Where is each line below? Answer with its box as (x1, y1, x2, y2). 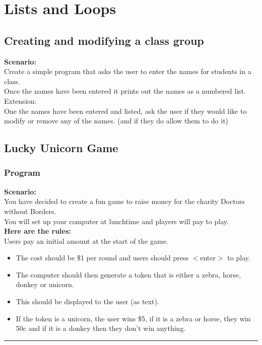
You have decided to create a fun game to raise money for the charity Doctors (4, 196, 245, 206)
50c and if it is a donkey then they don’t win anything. (16, 323, 186, 333)
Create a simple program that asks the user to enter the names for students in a (4, 66, 251, 77)
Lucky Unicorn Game (4, 140, 118, 156)
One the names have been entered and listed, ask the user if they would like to (4, 105, 247, 116)
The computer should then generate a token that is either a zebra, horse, (16, 269, 241, 280)
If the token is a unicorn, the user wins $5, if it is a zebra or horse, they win (16, 313, 251, 323)
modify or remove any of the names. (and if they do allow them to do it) (4, 115, 229, 126)
